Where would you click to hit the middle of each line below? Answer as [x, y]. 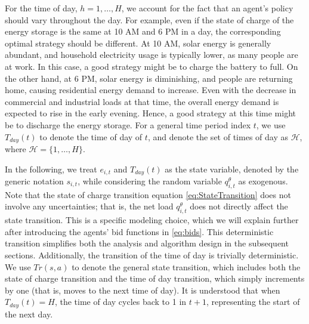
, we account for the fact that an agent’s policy [207, 8]
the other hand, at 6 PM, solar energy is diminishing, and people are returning [149, 78]
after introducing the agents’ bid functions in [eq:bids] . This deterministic [139, 231]
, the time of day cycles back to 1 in [120, 302]
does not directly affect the [239, 206]
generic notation [34, 181]
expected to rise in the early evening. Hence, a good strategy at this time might [150, 113]
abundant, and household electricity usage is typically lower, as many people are [152, 55]
